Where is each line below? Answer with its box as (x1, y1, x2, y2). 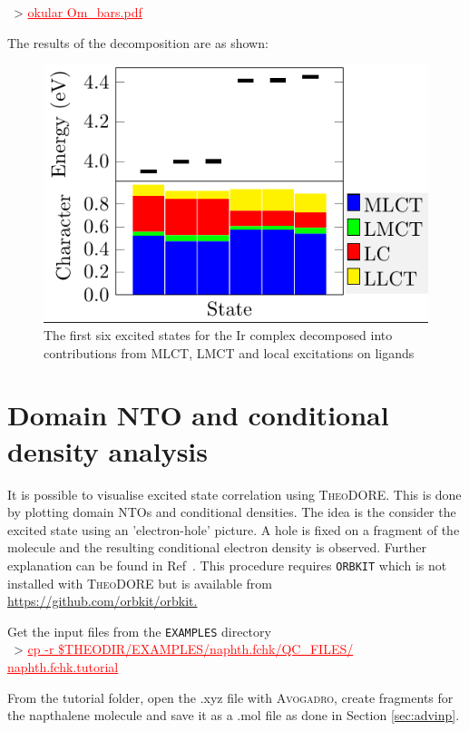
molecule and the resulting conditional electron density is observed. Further (7, 538, 426, 557)
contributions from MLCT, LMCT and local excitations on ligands (44, 343, 415, 362)
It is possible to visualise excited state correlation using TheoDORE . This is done (7, 484, 462, 503)
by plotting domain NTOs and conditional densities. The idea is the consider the (7, 502, 456, 521)
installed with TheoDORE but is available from (7, 573, 273, 592)
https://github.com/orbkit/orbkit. (7, 591, 198, 610)
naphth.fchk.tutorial (7, 658, 119, 677)
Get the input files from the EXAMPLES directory (7, 621, 271, 640)
